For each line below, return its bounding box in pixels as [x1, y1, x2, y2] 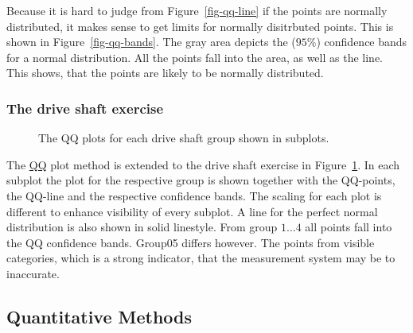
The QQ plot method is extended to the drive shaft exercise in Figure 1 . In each [6, 156, 400, 172]
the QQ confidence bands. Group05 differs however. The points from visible [6, 234, 375, 250]
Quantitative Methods [6, 304, 193, 328]
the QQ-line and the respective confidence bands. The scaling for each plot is [6, 187, 382, 203]
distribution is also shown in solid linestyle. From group [6, 219, 278, 235]
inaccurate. [6, 265, 60, 281]
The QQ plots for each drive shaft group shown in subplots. [38, 130, 329, 146]
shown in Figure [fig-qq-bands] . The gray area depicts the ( [6, 33, 296, 50]
